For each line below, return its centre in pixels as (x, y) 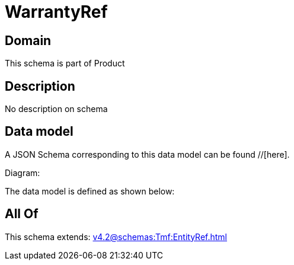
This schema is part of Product (65, 63)
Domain (28, 40)
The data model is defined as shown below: (90, 191)
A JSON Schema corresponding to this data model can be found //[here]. (147, 154)
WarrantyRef (56, 12)
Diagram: (23, 173)
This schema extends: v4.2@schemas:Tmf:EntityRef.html (116, 237)
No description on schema (56, 109)
